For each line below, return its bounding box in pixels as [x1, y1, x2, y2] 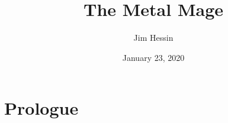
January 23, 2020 [122, 51, 185, 63]
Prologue [4, 96, 79, 120]
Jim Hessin [133, 31, 174, 44]
